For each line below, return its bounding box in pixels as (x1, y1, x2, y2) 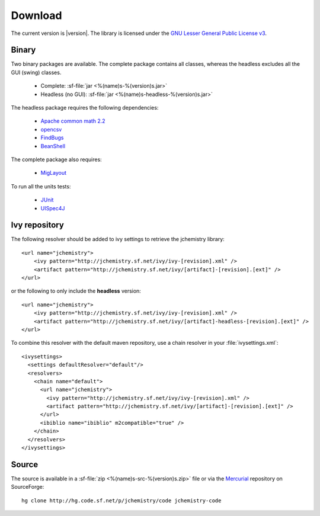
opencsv (40, 126, 62, 133)
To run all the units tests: (11, 182, 71, 190)
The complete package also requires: (11, 156, 102, 163)
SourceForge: (11, 483, 44, 491)
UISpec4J (40, 204, 65, 211)
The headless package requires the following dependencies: (11, 104, 159, 111)
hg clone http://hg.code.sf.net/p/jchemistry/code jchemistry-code (21, 497, 222, 504)
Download (11, 9, 62, 22)
